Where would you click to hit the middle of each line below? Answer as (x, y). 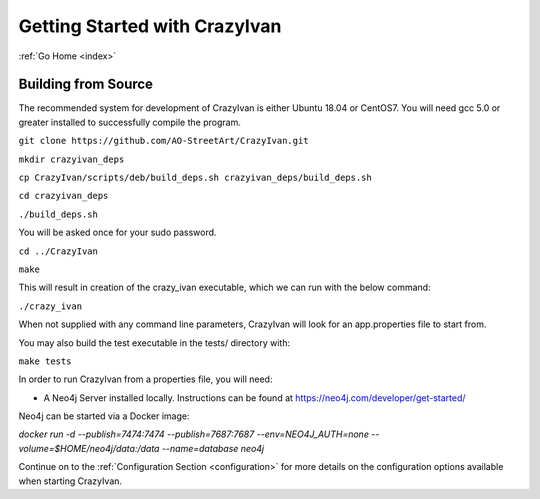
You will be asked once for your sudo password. (117, 232)
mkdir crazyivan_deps (71, 159)
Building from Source (86, 84)
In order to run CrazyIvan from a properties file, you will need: (145, 379)
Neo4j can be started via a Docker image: (104, 416)
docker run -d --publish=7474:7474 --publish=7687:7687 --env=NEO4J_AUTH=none (194, 434)
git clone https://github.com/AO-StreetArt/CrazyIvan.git (163, 141)
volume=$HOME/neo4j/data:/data (89, 448)
